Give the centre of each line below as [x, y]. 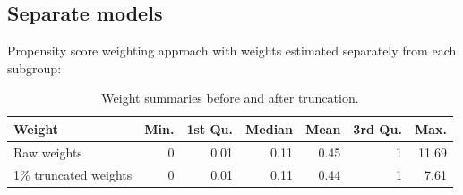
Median [269, 128]
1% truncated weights [73, 174]
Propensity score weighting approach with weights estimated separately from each [232, 51]
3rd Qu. [377, 128]
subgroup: [34, 68]
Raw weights [48, 152]
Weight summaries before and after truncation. [230, 98]
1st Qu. [210, 128]
